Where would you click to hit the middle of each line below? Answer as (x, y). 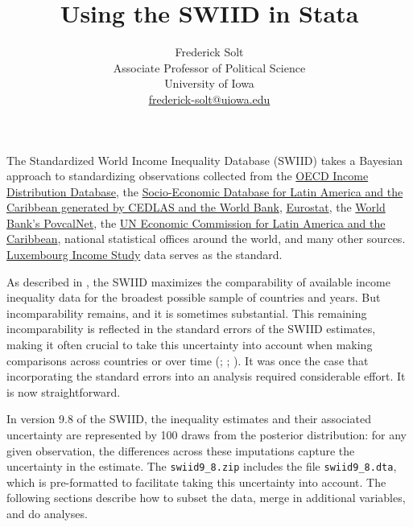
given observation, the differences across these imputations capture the (181, 450)
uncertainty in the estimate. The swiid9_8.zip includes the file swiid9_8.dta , (202, 466)
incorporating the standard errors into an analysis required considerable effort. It (206, 376)
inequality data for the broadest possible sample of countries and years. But (194, 297)
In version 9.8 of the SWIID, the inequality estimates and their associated (189, 419)
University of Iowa (209, 83)
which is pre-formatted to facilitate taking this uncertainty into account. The (196, 482)
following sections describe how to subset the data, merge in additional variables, (206, 498)
